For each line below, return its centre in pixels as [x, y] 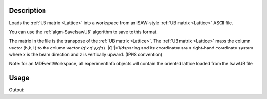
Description [28, 11]
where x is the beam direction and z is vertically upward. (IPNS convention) [86, 55]
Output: [17, 90]
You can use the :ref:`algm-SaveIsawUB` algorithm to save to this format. [83, 32]
